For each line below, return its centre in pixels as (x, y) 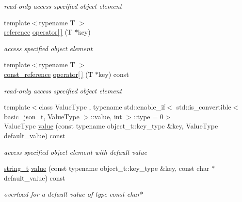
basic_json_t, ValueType (42, 116)
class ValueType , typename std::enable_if (102, 107)
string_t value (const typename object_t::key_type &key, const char (107, 168)
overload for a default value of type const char (72, 194)
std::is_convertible (204, 107)
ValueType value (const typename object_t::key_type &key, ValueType (111, 126)
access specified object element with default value (75, 152)
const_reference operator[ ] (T (48, 74)
